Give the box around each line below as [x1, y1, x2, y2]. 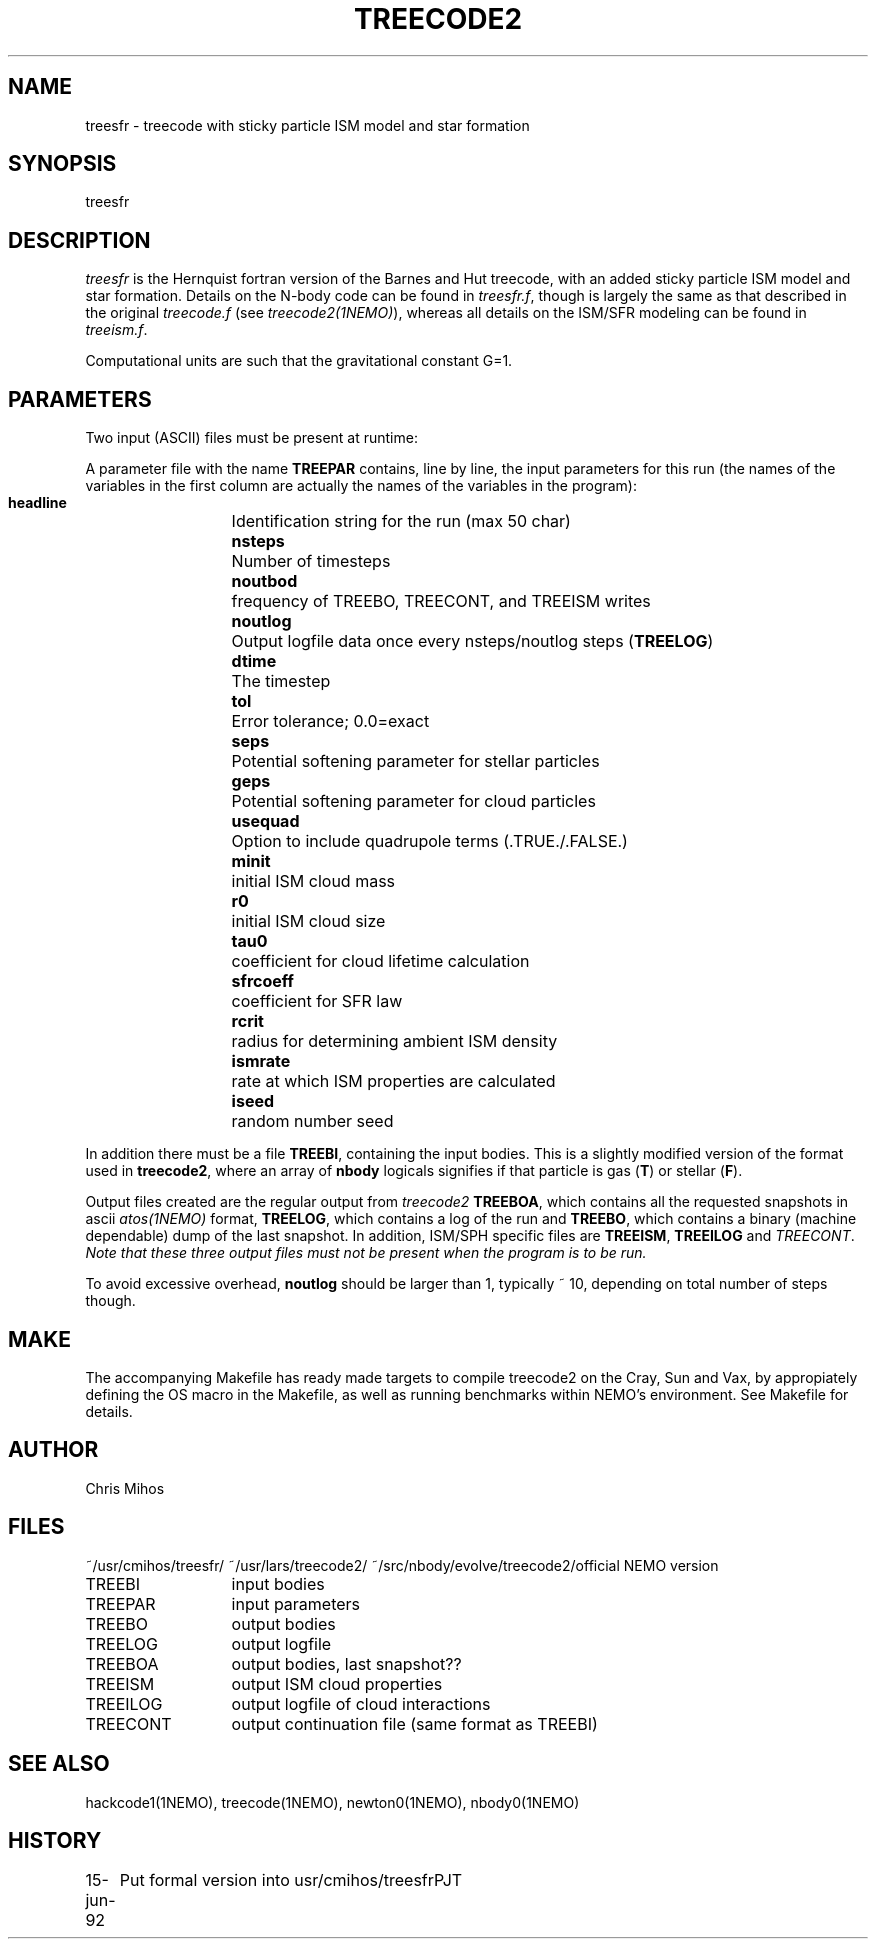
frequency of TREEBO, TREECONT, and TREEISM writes [231, 591, 651, 612]
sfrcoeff [231, 971, 294, 992]
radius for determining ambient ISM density [231, 1031, 558, 1052]
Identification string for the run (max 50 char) [231, 511, 571, 532]
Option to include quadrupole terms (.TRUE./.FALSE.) [231, 831, 628, 852]
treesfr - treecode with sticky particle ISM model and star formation [85, 116, 530, 134]
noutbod [231, 571, 298, 592]
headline [8, 494, 67, 512]
